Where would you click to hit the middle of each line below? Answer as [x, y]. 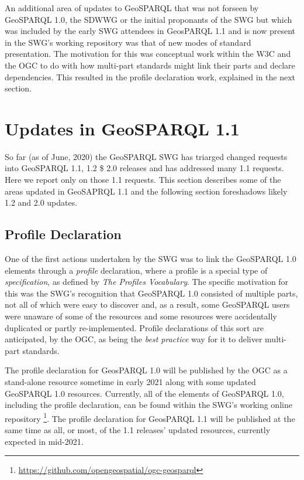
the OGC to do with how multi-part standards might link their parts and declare [150, 65]
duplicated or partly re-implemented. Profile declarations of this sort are [134, 327]
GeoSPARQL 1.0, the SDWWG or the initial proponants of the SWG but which [148, 19]
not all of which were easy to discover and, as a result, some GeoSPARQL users [147, 304]
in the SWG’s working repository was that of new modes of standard [128, 42]
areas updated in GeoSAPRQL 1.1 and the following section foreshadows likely [146, 191]
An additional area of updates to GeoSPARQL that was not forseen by [132, 8]
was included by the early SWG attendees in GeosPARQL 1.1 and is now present [150, 31]
